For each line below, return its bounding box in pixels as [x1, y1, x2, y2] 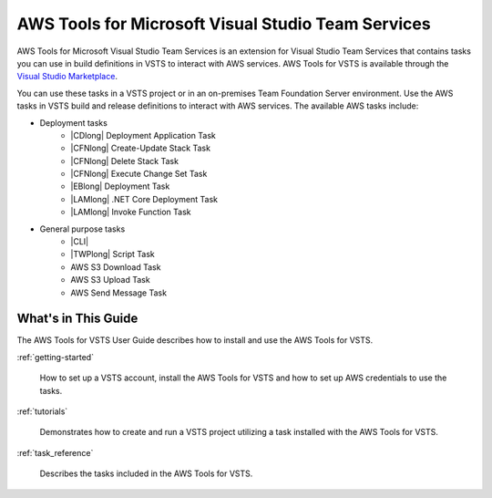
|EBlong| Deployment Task [70, 181, 170, 192]
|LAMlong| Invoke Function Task [70, 206, 191, 218]
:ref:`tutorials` [16, 406, 68, 417]
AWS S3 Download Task [70, 261, 161, 273]
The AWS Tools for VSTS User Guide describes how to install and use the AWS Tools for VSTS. [16, 335, 374, 346]
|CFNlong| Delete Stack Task [70, 155, 179, 166]
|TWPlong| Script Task [70, 249, 155, 260]
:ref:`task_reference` [16, 447, 94, 458]
